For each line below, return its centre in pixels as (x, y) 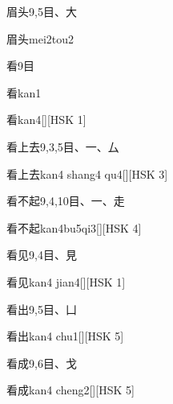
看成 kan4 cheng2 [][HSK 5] (70, 390)
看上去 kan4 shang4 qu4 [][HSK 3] (87, 173)
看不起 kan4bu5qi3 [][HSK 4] (74, 227)
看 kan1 (24, 92)
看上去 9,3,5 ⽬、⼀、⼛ (63, 146)
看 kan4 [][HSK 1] (46, 120)
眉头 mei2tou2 (40, 38)
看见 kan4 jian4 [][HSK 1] (66, 281)
